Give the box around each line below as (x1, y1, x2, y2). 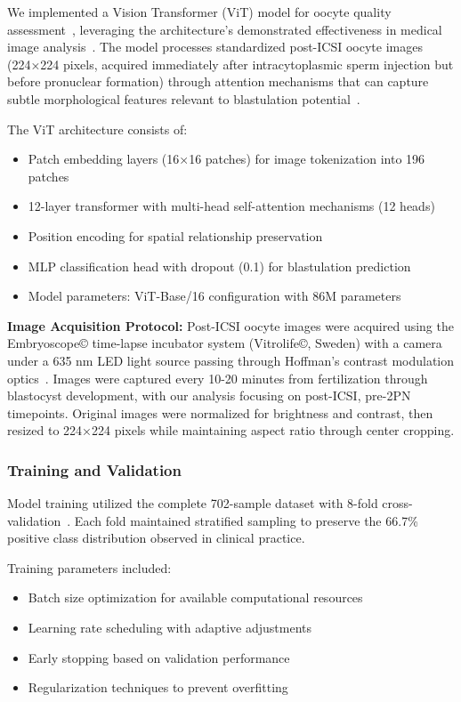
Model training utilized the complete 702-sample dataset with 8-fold (7, 494, 378, 512)
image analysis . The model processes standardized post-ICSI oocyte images (7, 37, 423, 56)
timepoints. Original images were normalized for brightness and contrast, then (7, 403, 433, 422)
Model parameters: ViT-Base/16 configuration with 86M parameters (28, 286, 401, 305)
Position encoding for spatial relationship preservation (28, 226, 323, 245)
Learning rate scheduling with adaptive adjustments (28, 618, 312, 637)
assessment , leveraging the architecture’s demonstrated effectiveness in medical (7, 20, 442, 38)
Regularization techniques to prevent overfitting (28, 678, 288, 697)
